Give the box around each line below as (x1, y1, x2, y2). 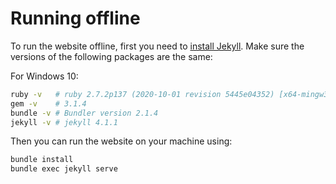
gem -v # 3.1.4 (10, 98, 87, 109)
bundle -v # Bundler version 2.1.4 (10, 108, 159, 118)
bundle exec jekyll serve (10, 164, 118, 174)
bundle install (10, 155, 74, 165)
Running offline (10, 7, 141, 30)
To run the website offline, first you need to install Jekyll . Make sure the (10, 40, 305, 52)
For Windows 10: (10, 70, 79, 82)
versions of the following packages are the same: (10, 50, 213, 62)
